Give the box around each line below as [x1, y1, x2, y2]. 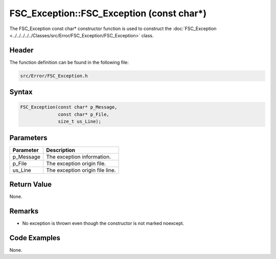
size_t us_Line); [58, 119, 102, 124]
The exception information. [46, 153, 111, 160]
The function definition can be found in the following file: [9, 59, 129, 65]
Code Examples [9, 234, 61, 242]
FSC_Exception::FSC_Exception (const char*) [9, 8, 207, 19]
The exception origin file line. [46, 166, 116, 173]
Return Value [9, 180, 52, 189]
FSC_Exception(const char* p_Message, [20, 105, 118, 110]
